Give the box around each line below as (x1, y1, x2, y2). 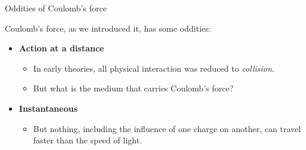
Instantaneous (19, 102, 78, 114)
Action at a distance (19, 42, 104, 54)
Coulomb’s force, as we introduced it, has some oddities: (5, 22, 211, 34)
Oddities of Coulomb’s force (5, 2, 107, 14)
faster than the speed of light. (33, 134, 143, 146)
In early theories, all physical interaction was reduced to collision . (33, 62, 275, 74)
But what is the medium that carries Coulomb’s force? (33, 82, 234, 94)
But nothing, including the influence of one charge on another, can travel (33, 122, 301, 134)
